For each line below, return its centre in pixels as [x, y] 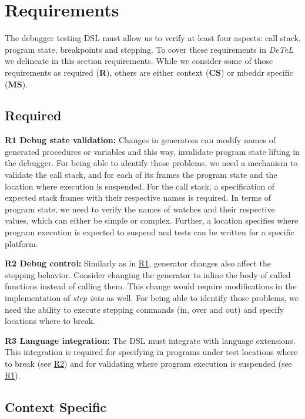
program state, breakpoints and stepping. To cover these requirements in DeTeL [149, 49]
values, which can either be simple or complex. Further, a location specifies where [152, 220]
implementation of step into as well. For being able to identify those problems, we [152, 298]
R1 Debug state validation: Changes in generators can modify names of [140, 140]
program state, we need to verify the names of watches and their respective [140, 209]
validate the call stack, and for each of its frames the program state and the [141, 175]
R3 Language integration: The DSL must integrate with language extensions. [150, 340]
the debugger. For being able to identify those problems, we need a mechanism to [151, 163]
